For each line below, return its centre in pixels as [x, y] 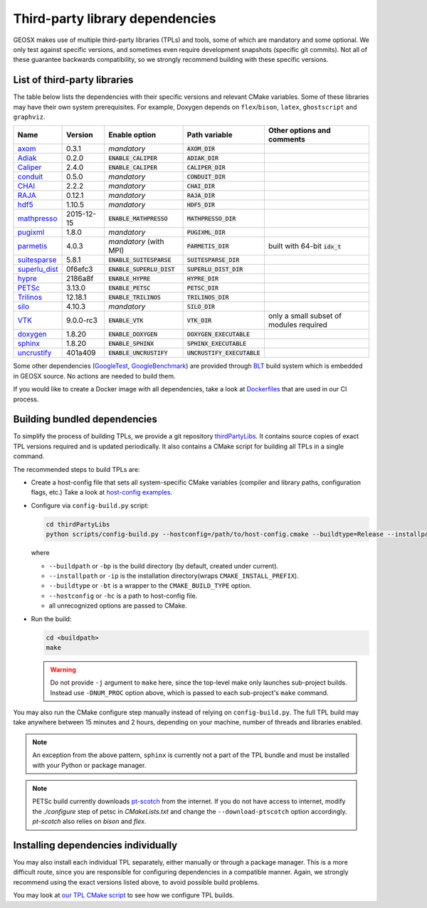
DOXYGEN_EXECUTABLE [218, 334]
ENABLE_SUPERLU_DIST [141, 269]
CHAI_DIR [201, 186]
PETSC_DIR [203, 288]
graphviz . [29, 117]
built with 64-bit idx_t [305, 246]
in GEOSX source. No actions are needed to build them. [94, 376]
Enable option [132, 135]
